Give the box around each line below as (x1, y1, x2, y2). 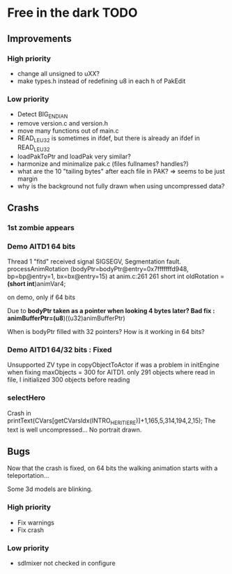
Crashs (7, 202, 40, 213)
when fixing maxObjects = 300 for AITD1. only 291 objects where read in (7, 368, 215, 377)
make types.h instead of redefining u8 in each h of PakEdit (17, 77, 186, 85)
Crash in (7, 409, 31, 417)
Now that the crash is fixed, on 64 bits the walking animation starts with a (7, 464, 218, 472)
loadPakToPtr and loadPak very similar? (17, 152, 131, 160)
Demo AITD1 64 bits (7, 241, 76, 251)
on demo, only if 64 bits (7, 293, 75, 301)
